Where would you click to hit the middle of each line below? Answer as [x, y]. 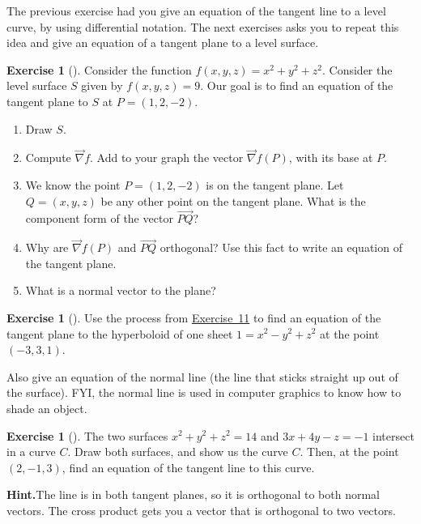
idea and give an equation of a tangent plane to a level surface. [163, 43]
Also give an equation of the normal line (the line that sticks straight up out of [202, 376]
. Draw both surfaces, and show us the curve [178, 452]
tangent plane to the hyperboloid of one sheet [120, 333]
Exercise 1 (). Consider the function [99, 69]
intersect [393, 435]
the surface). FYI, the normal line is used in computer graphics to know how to [204, 392]
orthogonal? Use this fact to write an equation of [281, 247]
